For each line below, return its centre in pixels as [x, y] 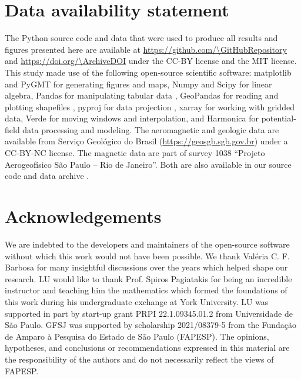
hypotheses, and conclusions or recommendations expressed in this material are [147, 348]
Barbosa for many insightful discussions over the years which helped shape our [146, 267]
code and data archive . [47, 176]
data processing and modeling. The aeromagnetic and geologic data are [151, 129]
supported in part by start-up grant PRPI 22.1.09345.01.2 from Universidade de [149, 313]
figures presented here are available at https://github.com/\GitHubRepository [146, 49]
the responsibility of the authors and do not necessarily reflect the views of [139, 359]
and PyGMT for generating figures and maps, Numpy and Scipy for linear [138, 84]
